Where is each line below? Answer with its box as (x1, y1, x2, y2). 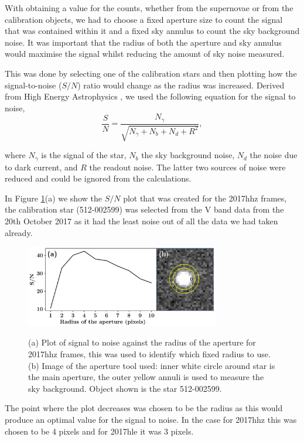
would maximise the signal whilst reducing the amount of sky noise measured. (5, 47, 285, 60)
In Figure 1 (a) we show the (5, 192, 102, 204)
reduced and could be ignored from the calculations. (5, 172, 192, 184)
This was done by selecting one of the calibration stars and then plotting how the (5, 67, 297, 79)
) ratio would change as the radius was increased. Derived (77, 78, 285, 91)
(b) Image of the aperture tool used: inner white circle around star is (28, 359, 275, 371)
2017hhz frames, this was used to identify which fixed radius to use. (28, 347, 271, 360)
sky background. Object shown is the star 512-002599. (28, 382, 222, 394)
